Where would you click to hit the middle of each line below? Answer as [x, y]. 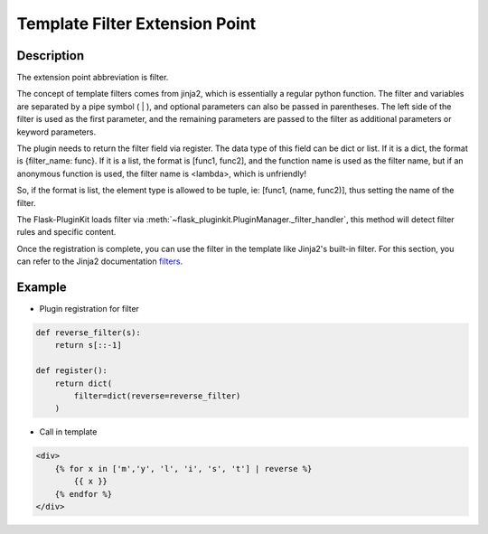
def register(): [72, 371]
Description [51, 56]
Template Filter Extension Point [136, 23]
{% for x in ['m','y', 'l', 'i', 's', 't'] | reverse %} [183, 468]
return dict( [84, 383]
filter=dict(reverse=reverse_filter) [157, 396]
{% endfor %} [84, 494]
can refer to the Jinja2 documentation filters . [100, 261]
